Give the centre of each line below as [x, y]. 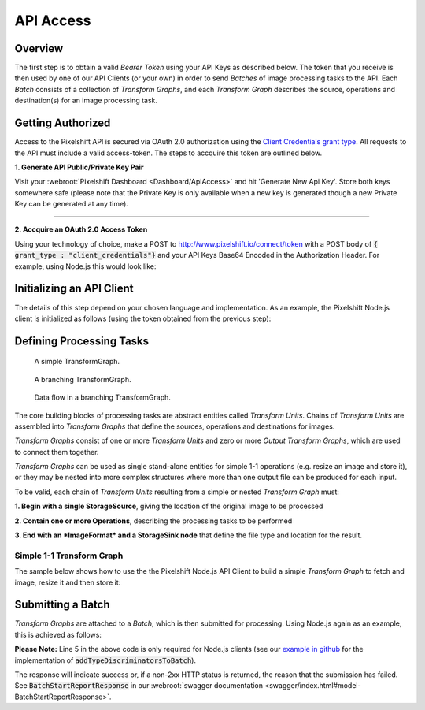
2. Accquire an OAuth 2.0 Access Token [81, 229]
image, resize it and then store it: [68, 582]
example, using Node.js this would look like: [85, 266]
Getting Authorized [63, 123]
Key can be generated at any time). [72, 204]
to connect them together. [57, 452]
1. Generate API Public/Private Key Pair [79, 167]
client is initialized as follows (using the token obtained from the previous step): [143, 318]
